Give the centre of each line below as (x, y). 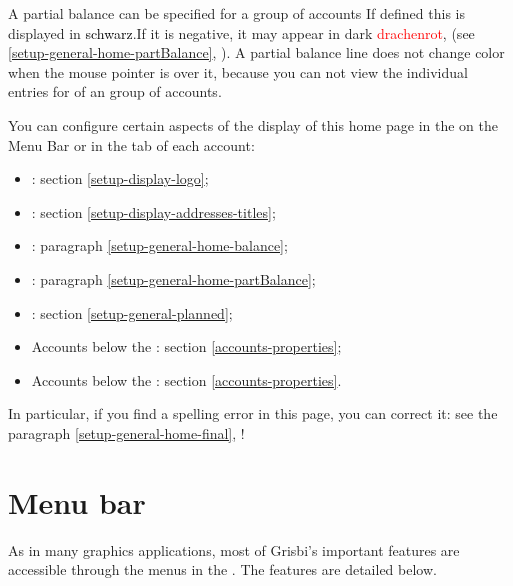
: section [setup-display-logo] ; (120, 178)
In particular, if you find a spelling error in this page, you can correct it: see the (253, 413)
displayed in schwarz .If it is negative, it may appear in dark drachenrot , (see (241, 32)
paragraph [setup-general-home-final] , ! (126, 432)
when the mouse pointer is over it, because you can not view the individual (238, 71)
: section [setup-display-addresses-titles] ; (153, 211)
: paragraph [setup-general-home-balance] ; (159, 245)
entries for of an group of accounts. (115, 91)
